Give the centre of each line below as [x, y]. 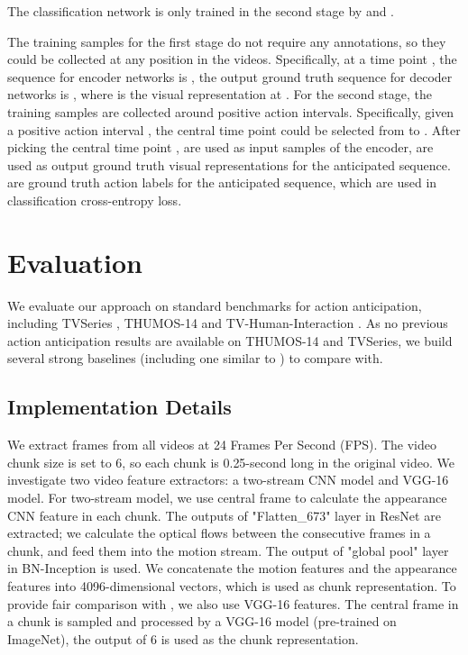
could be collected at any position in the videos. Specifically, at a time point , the [232, 59]
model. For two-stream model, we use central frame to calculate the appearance [227, 498]
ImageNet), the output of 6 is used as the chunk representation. [183, 638]
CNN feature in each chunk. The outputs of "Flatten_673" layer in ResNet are [224, 515]
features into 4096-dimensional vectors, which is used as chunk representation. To [232, 585]
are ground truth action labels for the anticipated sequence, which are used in [222, 182]
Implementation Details [119, 407]
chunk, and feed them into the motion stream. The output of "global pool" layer [228, 550]
